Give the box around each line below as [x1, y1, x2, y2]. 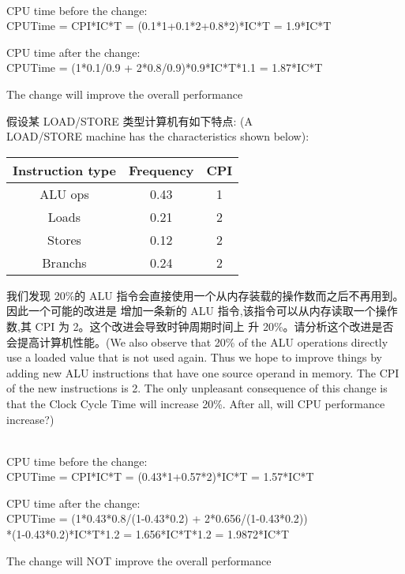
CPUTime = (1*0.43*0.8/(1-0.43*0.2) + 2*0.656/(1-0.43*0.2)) [6, 510, 308, 527]
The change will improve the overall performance [6, 85, 243, 102]
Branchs [42, 253, 87, 272]
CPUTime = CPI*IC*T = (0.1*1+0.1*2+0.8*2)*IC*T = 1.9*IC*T [6, 17, 332, 34]
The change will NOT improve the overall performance [6, 552, 272, 568]
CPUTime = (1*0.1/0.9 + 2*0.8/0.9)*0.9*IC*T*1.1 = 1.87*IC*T [6, 59, 323, 76]
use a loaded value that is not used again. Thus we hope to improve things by [6, 349, 383, 366]
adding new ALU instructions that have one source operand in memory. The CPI [6, 364, 399, 381]
